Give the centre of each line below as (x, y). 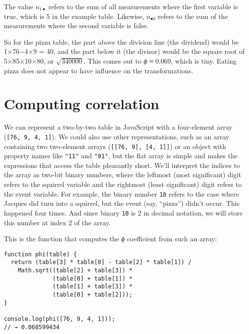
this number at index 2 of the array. (57, 222)
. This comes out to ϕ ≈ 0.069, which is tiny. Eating (160, 60)
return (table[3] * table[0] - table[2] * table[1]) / (101, 262)
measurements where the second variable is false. (76, 25)
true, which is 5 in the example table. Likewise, (74, 16)
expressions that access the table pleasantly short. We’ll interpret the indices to (122, 165)
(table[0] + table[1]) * (92, 278)
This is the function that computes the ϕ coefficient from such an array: (110, 239)
